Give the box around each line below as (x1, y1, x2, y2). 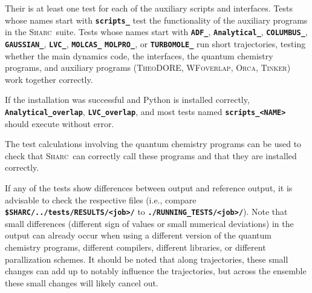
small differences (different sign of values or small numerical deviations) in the (5, 217, 294, 229)
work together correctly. (5, 73, 93, 85)
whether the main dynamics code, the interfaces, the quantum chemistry (5, 49, 273, 62)
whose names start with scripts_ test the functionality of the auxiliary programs (5, 13, 308, 26)
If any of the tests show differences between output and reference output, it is (5, 181, 293, 194)
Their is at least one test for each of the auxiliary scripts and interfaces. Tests (5, 2, 293, 14)
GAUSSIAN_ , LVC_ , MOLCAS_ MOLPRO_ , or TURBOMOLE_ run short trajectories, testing (5, 37, 306, 50)
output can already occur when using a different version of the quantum (5, 229, 271, 242)
